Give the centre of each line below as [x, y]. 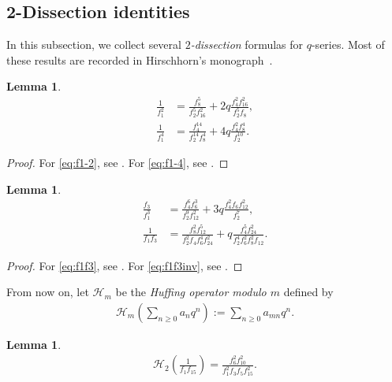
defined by [308, 292]
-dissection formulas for [247, 45]
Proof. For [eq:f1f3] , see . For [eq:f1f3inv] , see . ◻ [125, 265]
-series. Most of [348, 45]
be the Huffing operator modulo [191, 292]
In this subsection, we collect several [94, 45]
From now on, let [48, 292]
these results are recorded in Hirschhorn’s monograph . [140, 59]
